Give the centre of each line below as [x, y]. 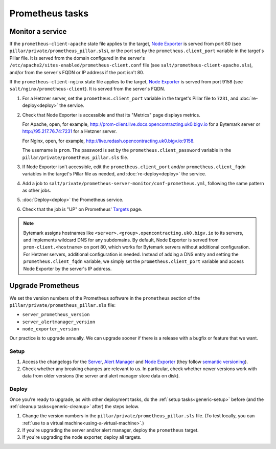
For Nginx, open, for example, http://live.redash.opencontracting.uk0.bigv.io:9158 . [109, 141]
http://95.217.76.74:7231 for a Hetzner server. [70, 131]
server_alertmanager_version [59, 322]
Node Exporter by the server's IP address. [67, 268]
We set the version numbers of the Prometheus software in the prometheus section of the [105, 298]
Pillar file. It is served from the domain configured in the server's [77, 58]
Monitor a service [38, 31]
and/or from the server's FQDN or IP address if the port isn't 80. [77, 72]
